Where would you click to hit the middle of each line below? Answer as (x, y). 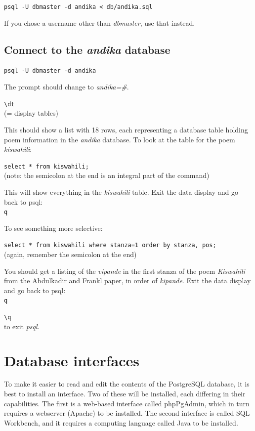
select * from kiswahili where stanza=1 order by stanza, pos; (110, 245)
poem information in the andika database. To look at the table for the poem (120, 139)
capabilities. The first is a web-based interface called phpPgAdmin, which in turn (127, 403)
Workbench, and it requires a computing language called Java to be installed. (121, 422)
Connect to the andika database (87, 49)
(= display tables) (31, 113)
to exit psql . (22, 326)
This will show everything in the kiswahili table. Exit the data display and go (121, 192)
